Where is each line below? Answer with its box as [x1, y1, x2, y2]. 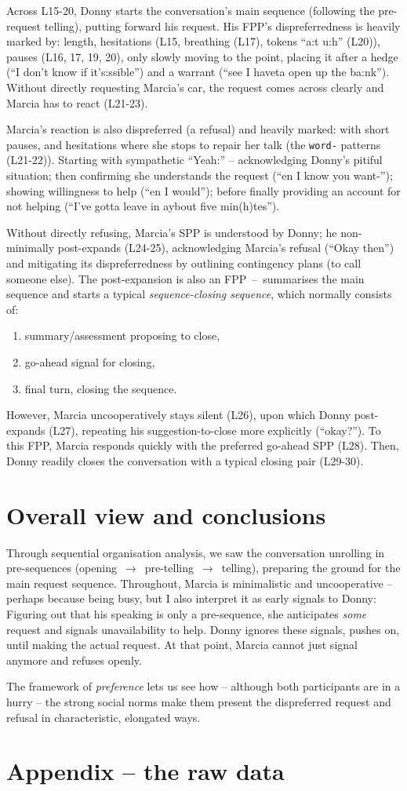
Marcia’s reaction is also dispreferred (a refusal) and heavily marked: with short [6, 121, 390, 137]
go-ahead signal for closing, [24, 353, 155, 370]
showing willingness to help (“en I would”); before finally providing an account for [6, 182, 401, 199]
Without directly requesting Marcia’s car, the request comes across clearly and [6, 78, 384, 95]
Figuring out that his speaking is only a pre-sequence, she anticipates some [6, 606, 367, 621]
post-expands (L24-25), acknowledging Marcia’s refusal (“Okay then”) [57, 239, 394, 256]
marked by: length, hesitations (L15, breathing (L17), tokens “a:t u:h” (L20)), [6, 33, 380, 49]
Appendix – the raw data [6, 755, 285, 787]
